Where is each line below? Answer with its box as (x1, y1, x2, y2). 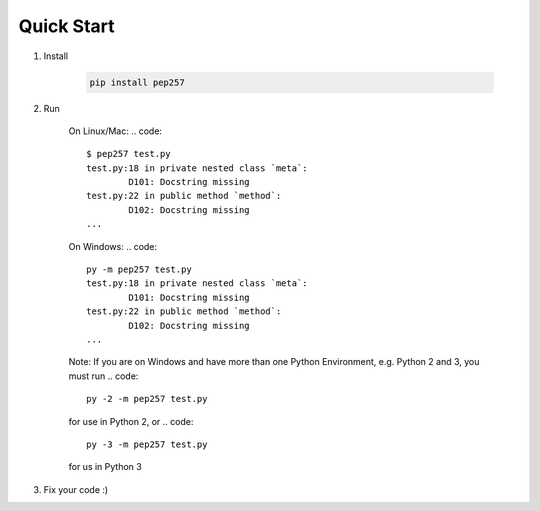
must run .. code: (68, 370, 139, 382)
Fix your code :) (43, 483, 109, 495)
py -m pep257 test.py (86, 264, 192, 275)
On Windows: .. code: (68, 240, 158, 252)
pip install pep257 (89, 76, 185, 88)
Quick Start (18, 15, 115, 37)
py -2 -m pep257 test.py (86, 393, 208, 405)
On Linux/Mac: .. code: (68, 125, 163, 137)
